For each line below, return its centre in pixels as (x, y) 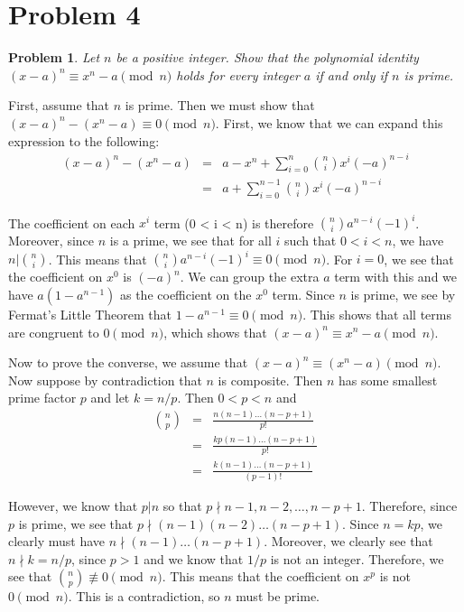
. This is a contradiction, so (144, 596)
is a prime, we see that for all (190, 241)
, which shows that (215, 332)
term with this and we (396, 277)
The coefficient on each (72, 223)
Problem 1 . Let (54, 57)
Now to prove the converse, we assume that (128, 362)
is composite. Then (270, 380)
